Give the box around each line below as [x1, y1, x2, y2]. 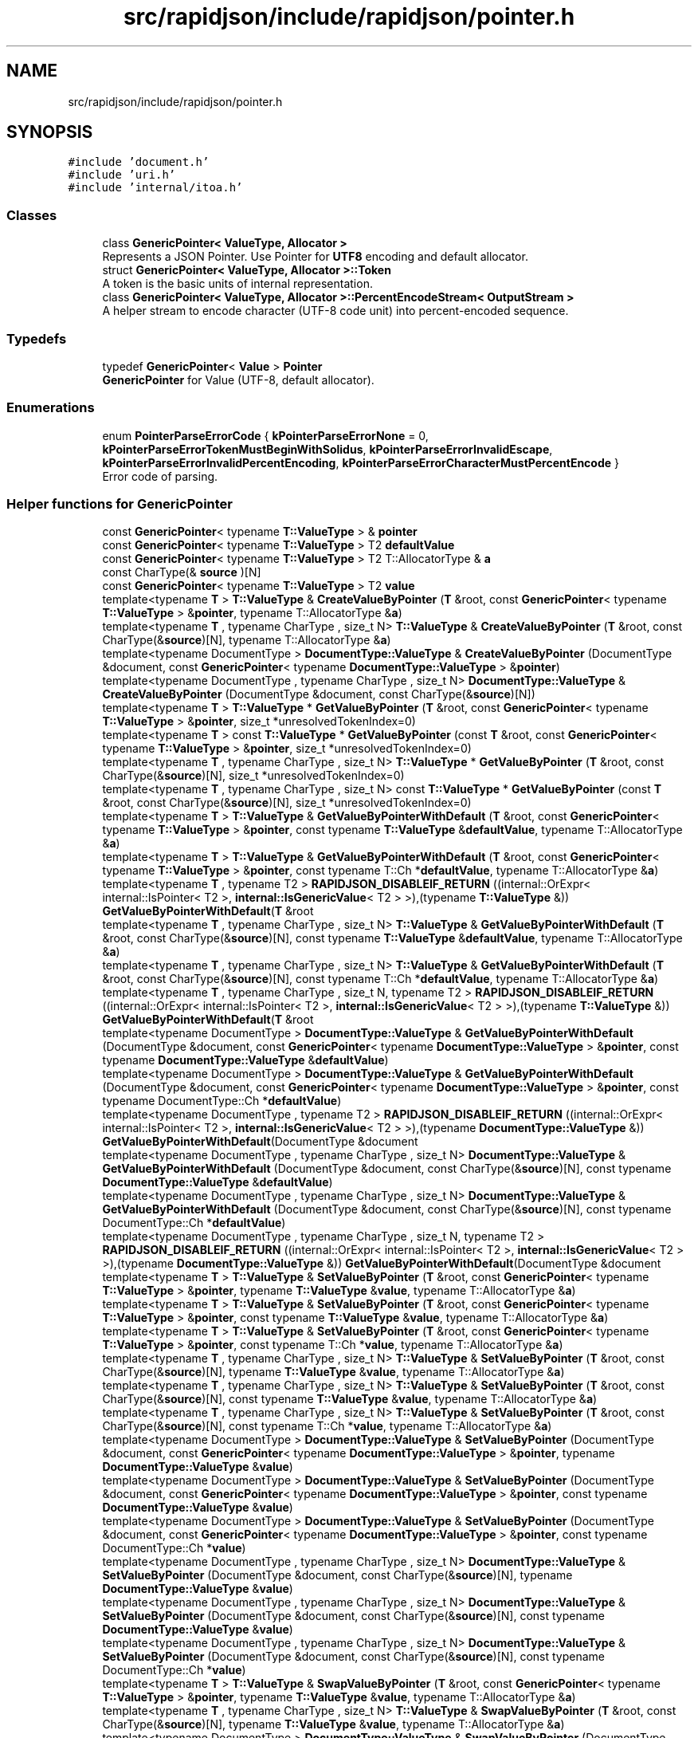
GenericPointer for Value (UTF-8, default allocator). [102, 372, 374, 387]
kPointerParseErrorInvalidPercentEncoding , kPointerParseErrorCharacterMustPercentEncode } [102, 455, 620, 470]
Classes [6, 206, 57, 223]
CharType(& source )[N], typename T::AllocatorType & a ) [102, 633, 391, 647]
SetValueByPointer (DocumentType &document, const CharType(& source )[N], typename [102, 1568, 573, 1583]
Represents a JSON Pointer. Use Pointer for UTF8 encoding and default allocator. [102, 250, 528, 264]
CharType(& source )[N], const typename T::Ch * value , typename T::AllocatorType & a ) [102, 1419, 552, 1433]
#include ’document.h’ [68, 155, 210, 169]
